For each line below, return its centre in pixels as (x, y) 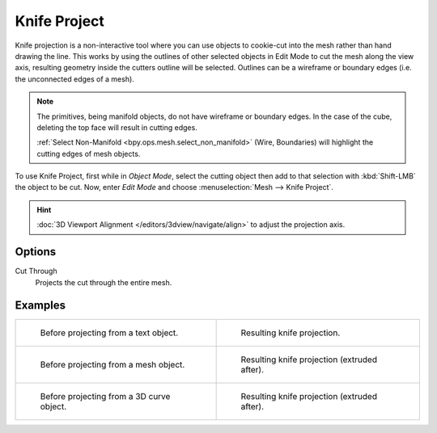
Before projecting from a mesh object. (112, 365)
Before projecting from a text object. (109, 333)
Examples (40, 306)
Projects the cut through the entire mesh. (104, 282)
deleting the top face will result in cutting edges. (117, 127)
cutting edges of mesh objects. (89, 153)
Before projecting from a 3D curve (105, 397)
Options (36, 252)
